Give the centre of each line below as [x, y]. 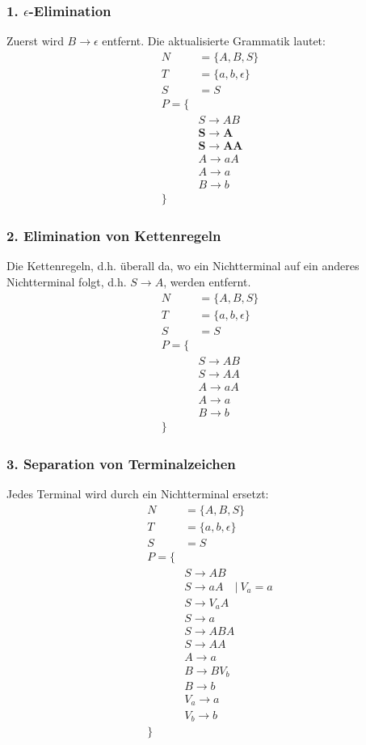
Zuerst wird [35, 41]
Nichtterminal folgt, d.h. [67, 281]
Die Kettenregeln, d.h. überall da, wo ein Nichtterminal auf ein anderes [183, 266]
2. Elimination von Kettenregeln [114, 236]
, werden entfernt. [207, 281]
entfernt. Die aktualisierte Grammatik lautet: [214, 41]
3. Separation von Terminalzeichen [121, 463]
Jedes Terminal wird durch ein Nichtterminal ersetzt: [138, 494]
